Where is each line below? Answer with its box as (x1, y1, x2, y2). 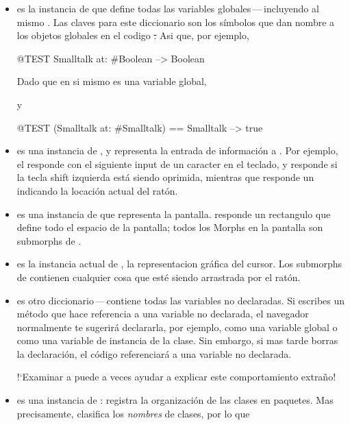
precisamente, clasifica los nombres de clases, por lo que (16, 406, 250, 420)
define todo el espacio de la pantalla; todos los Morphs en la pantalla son (16, 220, 323, 234)
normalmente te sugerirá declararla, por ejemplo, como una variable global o (16, 319, 338, 334)
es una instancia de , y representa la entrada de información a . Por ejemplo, (16, 143, 338, 158)
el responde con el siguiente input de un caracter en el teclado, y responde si (16, 156, 338, 171)
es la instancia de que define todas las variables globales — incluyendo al (16, 1, 319, 15)
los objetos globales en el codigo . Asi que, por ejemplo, (16, 28, 249, 42)
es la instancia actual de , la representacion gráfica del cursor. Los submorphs (16, 256, 342, 271)
